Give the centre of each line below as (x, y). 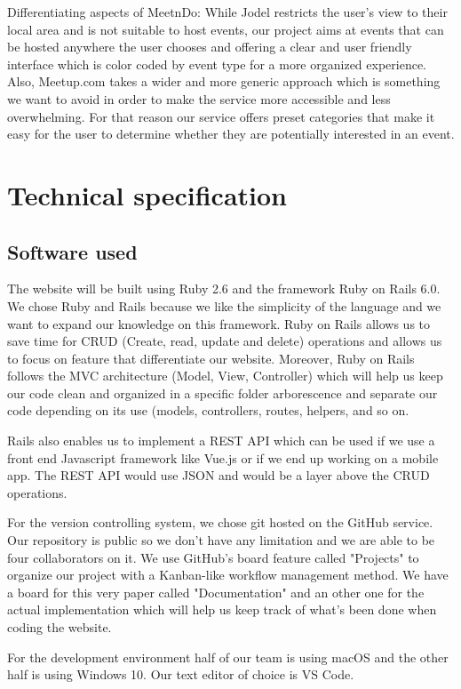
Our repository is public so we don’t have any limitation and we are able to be (221, 540)
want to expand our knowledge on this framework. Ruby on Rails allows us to (219, 323)
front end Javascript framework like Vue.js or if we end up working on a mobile (223, 457)
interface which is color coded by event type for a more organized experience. (217, 64)
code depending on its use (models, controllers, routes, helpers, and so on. (208, 410)
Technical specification (147, 194)
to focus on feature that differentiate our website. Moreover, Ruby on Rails (211, 358)
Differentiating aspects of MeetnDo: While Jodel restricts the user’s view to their (227, 12)
